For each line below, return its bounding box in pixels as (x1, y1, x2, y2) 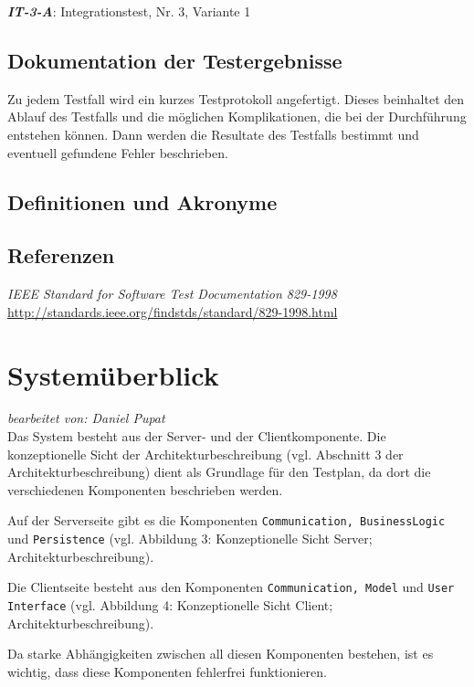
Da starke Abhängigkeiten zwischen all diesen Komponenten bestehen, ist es (7, 644, 434, 663)
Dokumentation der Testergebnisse (7, 46, 342, 74)
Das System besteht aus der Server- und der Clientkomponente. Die (7, 427, 386, 446)
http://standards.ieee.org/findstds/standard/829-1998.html (7, 301, 338, 321)
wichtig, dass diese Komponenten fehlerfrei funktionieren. (7, 661, 327, 681)
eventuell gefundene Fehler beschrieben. (7, 143, 228, 162)
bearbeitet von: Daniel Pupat (7, 408, 165, 428)
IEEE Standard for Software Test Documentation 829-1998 (7, 284, 337, 303)
